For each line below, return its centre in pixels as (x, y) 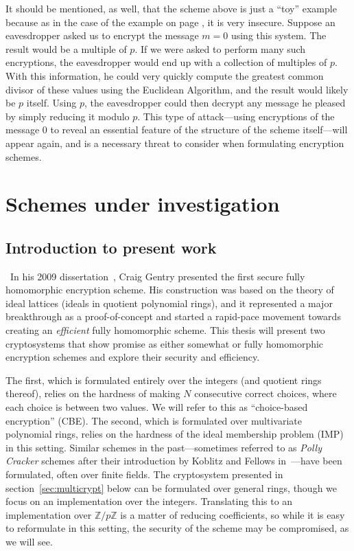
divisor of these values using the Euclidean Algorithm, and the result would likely (177, 89)
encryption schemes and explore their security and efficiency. (133, 357)
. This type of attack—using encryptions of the (236, 116)
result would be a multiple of (66, 48)
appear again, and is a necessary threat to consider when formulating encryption (175, 143)
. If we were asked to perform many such (220, 48)
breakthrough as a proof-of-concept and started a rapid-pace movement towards (173, 316)
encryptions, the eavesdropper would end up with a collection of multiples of (166, 62)
